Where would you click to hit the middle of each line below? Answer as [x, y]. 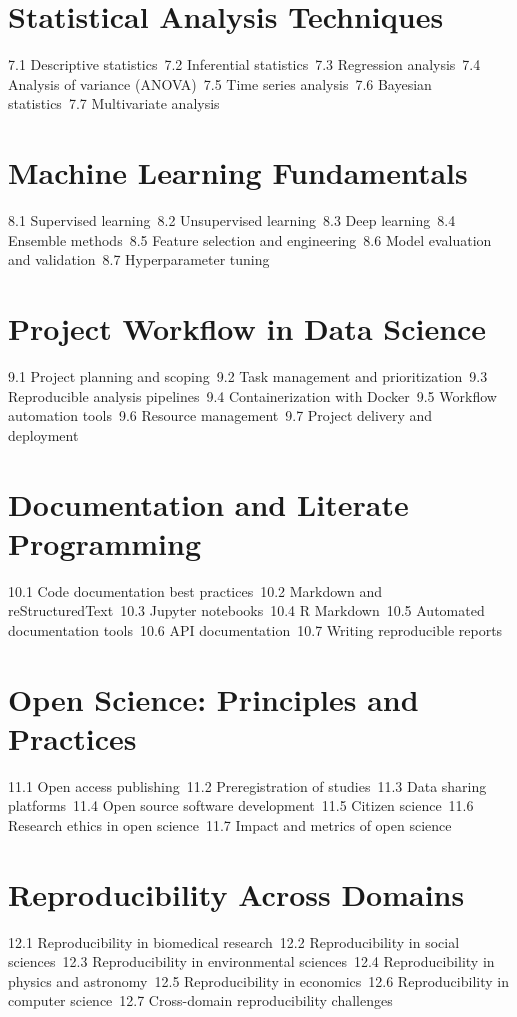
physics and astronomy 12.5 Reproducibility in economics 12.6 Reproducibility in [258, 980]
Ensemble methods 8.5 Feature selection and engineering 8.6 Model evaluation [250, 239]
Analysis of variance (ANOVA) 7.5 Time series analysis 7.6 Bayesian [220, 83]
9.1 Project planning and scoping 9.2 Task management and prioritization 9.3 [248, 375]
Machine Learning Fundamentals [238, 172]
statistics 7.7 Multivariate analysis [114, 103]
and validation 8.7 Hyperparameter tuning [139, 259]
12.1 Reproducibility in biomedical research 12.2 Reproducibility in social [234, 941]
